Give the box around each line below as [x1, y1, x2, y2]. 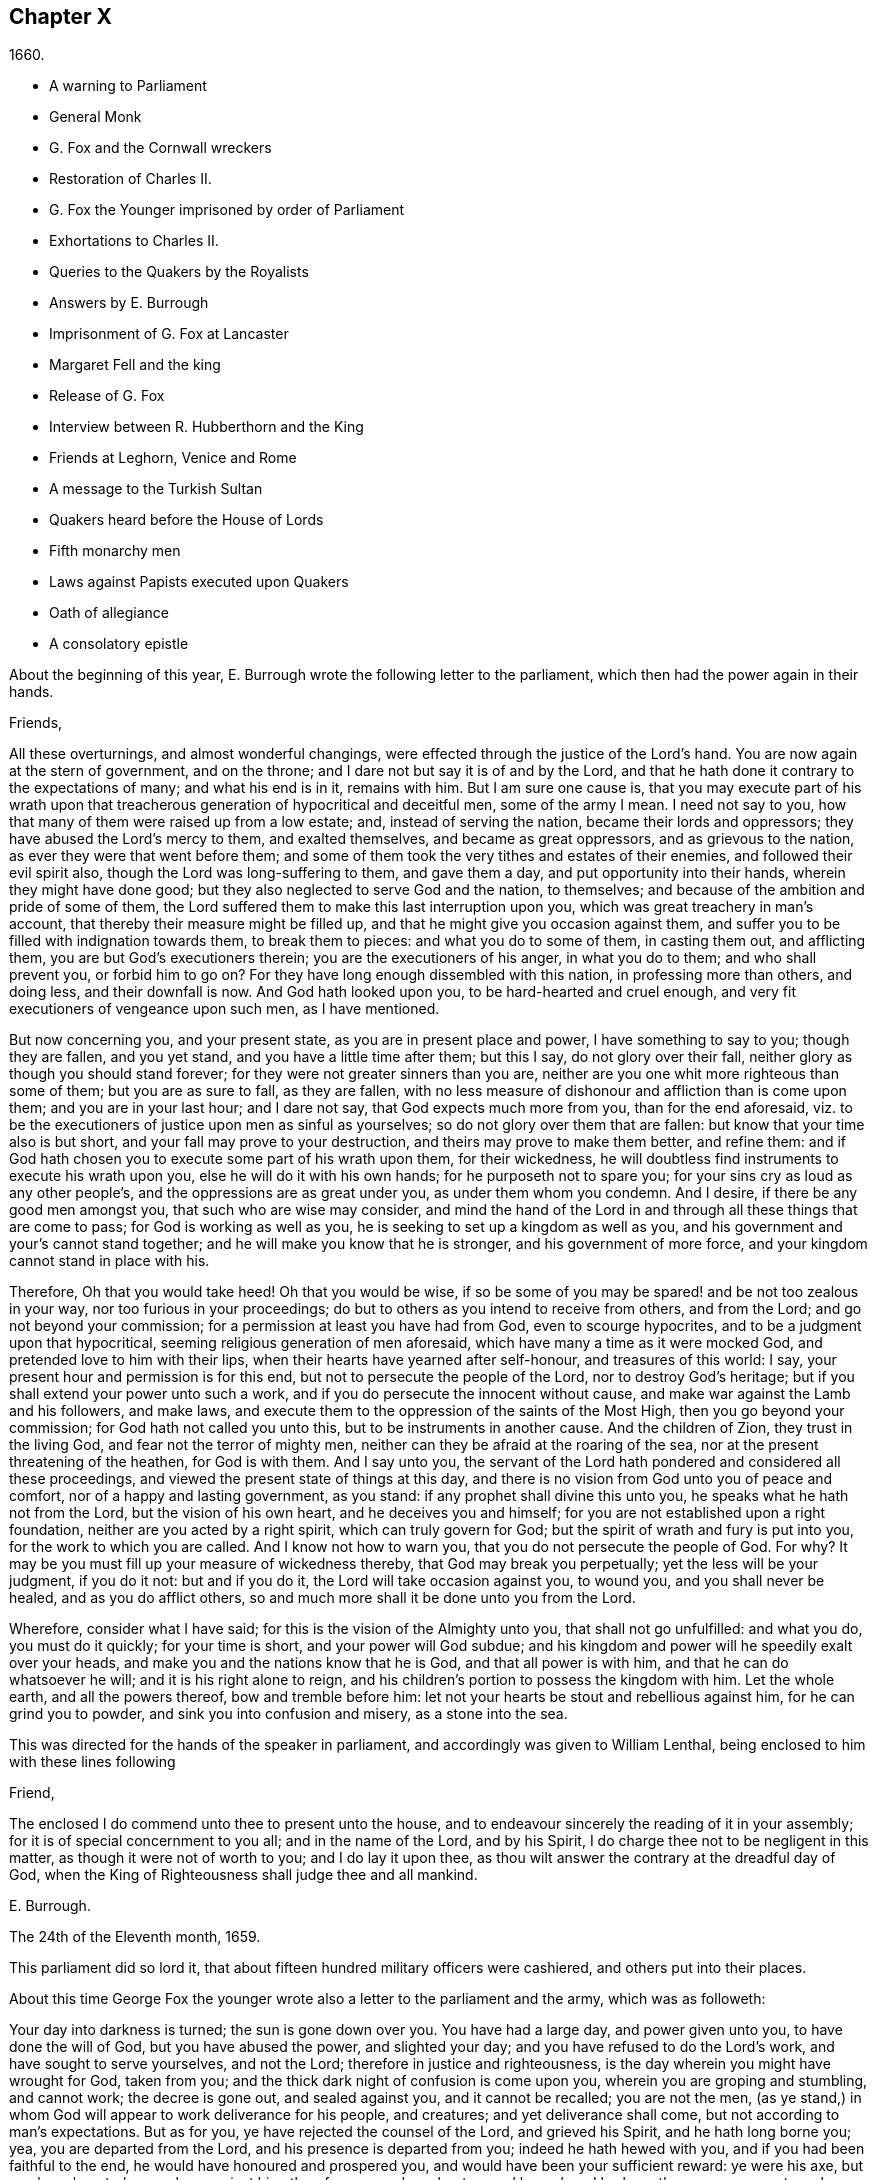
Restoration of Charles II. [49, 170, 212, 188]
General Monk [49, 108, 142, 126]
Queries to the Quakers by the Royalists [49, 263, 309, 281]
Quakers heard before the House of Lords [49, 511, 324, 529]
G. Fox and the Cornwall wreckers [49, 139, 272, 157]
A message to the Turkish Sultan [49, 480, 263, 498]
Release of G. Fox [49, 387, 165, 405]
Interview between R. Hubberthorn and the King [49, 418, 364, 436]
